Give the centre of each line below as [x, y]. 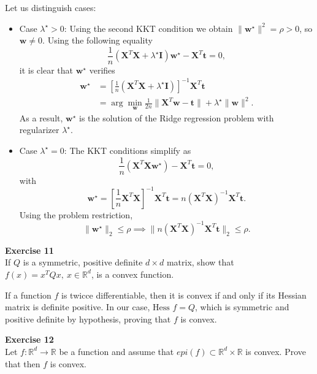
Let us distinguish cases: [51, 7]
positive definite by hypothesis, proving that [88, 319]
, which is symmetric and [242, 307]
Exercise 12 [29, 339]
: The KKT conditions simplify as [128, 150]
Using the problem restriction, [76, 214]
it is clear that [46, 70]
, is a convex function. [132, 274]
